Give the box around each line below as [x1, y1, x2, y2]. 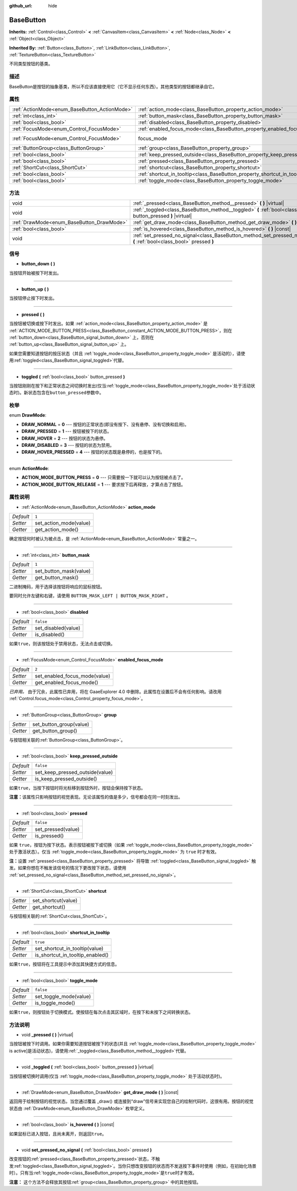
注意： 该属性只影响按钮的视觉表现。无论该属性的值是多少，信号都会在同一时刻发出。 [9, 794, 183, 800]
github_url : [9, 3, 32, 8]
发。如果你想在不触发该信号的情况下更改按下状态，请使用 [9, 865, 126, 871]
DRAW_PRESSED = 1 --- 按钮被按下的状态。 [21, 429, 112, 434]
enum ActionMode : [9, 465, 49, 471]
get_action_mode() [35, 526, 79, 533]
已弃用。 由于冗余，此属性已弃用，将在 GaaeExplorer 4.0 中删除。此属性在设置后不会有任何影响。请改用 [9, 689, 222, 695]
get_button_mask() [35, 574, 79, 581]
